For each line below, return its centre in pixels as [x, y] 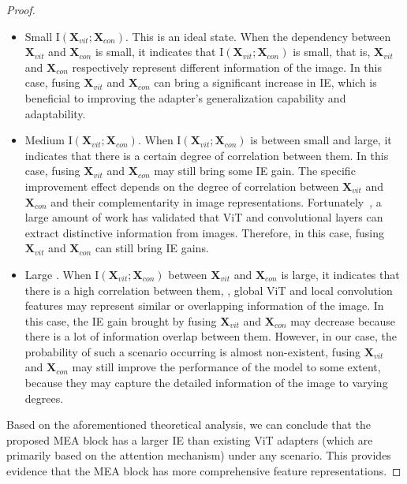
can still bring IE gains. [152, 248]
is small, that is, [332, 52]
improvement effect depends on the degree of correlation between [182, 186]
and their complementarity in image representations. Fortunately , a [216, 201]
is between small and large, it [321, 140]
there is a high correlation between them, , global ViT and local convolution [209, 290]
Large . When [58, 274]
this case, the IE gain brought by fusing [121, 320]
